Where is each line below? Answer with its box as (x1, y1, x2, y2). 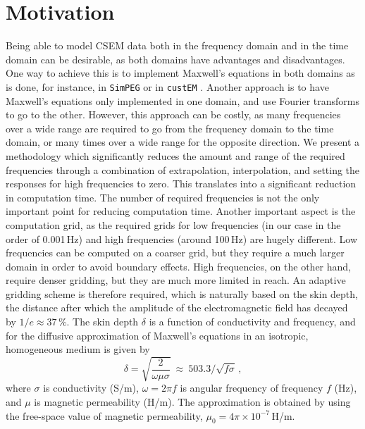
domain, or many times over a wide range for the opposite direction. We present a (6, 135, 360, 149)
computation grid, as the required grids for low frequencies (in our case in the (6, 217, 341, 232)
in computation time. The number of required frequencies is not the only (6, 189, 320, 204)
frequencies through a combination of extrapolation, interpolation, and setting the (6, 162, 360, 177)
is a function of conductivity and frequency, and (149, 314, 356, 329)
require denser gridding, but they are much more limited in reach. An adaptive (6, 273, 346, 287)
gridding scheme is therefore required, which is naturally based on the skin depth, (6, 286, 358, 301)
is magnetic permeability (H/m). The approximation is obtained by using (34, 394, 351, 409)
